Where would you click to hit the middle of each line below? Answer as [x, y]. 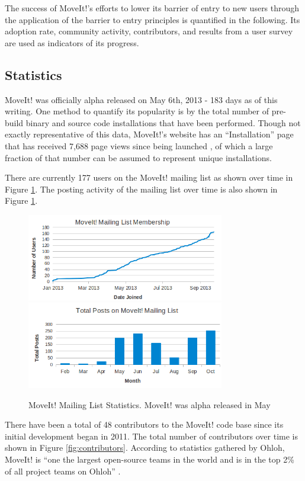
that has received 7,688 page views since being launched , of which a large [139, 145]
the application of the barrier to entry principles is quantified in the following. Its [152, 19]
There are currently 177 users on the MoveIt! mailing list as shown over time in [149, 177]
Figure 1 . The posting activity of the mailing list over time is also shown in [141, 189]
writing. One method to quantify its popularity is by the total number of [137, 111]
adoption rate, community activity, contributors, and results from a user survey [149, 31]
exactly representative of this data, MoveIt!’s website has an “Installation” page [149, 134]
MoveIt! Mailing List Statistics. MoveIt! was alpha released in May [150, 404]
